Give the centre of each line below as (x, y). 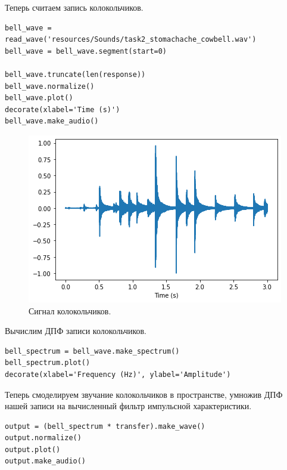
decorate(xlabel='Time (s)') (63, 109)
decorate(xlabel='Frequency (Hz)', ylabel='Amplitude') (118, 374)
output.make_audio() (46, 461)
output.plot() (33, 449)
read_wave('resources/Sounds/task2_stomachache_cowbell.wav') (131, 40)
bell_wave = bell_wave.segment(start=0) (86, 51)
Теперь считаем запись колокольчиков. (74, 7)
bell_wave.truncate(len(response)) (75, 74)
